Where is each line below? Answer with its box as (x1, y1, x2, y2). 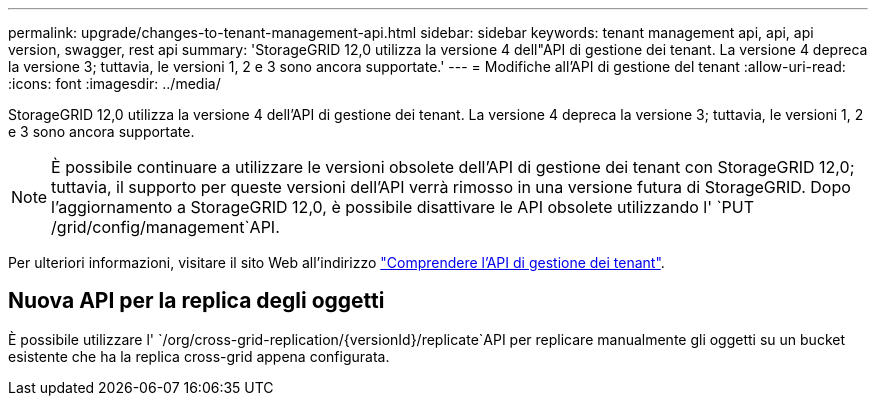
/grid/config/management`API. (51, 217, 280, 237)
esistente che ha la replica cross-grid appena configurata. (8, 347, 390, 365)
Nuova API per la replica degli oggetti (8, 288, 385, 314)
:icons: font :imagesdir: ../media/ (8, 75, 221, 92)
